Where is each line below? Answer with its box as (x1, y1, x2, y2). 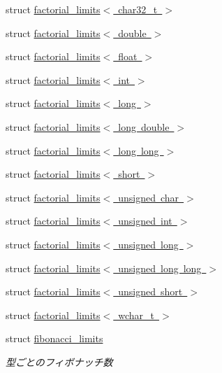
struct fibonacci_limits (6, 331, 103, 346)
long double (118, 119, 170, 134)
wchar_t (118, 307, 155, 322)
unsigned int (118, 213, 172, 228)
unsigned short (118, 284, 183, 299)
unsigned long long (118, 260, 202, 275)
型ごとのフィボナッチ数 (6, 354, 113, 369)
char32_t (118, 2, 158, 16)
